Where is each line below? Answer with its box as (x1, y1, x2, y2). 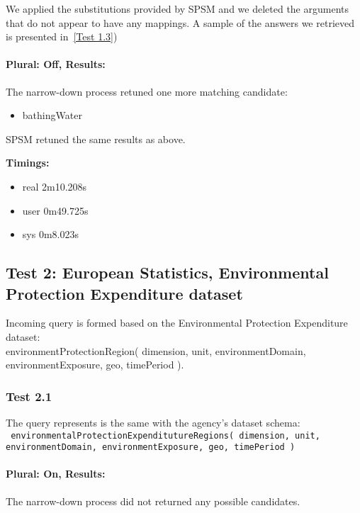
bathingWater (22, 108, 82, 123)
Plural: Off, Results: (6, 57, 106, 72)
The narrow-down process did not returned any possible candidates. (6, 493, 300, 508)
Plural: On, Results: (6, 466, 106, 481)
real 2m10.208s (22, 179, 87, 193)
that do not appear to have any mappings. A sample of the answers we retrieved (6, 15, 354, 30)
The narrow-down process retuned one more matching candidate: (6, 84, 288, 98)
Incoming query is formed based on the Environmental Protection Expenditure (6, 315, 348, 330)
